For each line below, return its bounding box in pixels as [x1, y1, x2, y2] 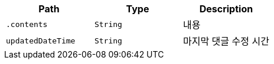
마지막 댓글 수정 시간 [182, 35, 269, 47]
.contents [6, 19, 48, 29]
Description [199, 3, 253, 15]
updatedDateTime [6, 36, 76, 45]
